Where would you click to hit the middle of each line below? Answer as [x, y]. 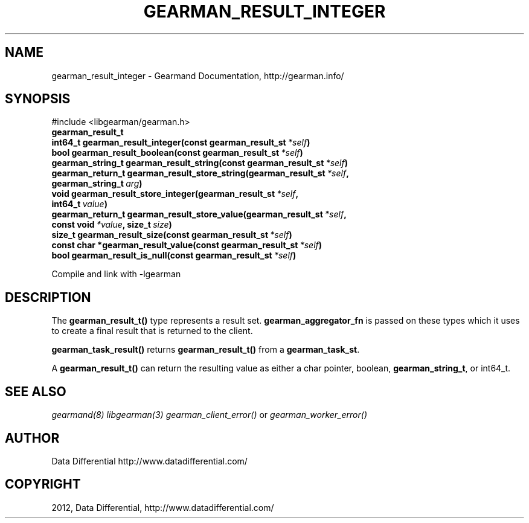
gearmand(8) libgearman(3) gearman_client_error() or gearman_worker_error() [209, 415]
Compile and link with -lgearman [116, 274]
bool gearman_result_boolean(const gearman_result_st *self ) [177, 153]
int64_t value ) [79, 204]
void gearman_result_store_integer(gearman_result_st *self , [175, 194]
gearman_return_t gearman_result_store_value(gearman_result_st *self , [199, 214]
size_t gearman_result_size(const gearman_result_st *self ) [172, 235]
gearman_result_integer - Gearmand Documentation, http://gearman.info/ [198, 75]
